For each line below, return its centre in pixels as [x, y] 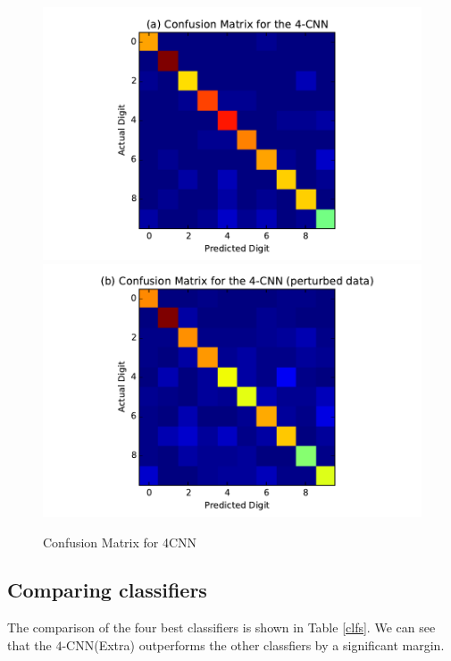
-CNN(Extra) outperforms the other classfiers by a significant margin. [253, 644]
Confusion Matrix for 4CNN [120, 542]
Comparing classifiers [107, 590]
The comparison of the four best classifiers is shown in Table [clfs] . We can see [221, 627]
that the [29, 644]
